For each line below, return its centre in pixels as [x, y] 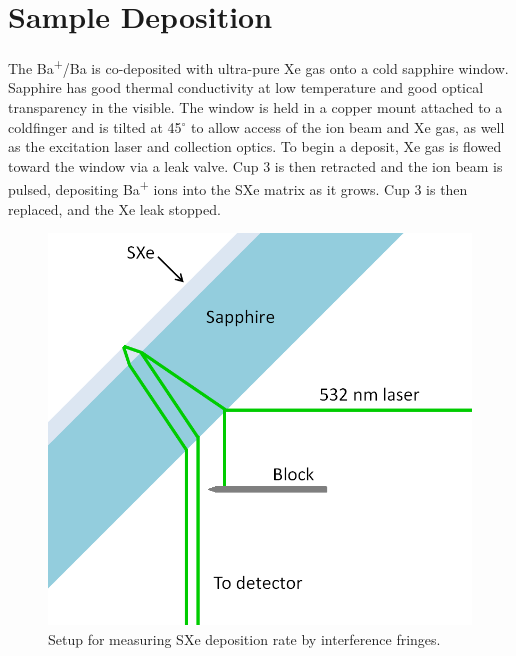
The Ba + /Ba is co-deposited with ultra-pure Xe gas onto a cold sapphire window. [258, 66]
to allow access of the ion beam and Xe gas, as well [348, 126]
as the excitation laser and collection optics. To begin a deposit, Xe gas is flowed [255, 146]
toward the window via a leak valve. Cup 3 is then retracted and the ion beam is [255, 165]
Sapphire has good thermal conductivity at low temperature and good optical [246, 87]
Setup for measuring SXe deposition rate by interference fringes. [244, 638]
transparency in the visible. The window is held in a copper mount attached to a [255, 106]
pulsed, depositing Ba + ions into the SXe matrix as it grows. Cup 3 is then [238, 187]
